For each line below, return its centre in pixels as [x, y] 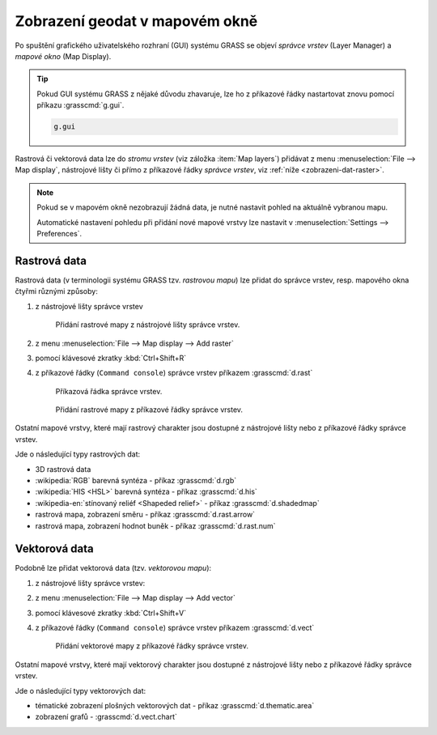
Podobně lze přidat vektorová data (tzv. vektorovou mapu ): [113, 568]
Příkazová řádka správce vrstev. [109, 391]
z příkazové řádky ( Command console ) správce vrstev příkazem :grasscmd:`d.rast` [174, 373]
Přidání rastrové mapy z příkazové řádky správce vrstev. [149, 410]
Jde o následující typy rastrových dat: [78, 454]
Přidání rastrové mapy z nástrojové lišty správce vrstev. [148, 325]
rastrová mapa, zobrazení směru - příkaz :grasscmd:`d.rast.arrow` [145, 515]
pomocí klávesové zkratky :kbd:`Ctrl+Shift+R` [111, 358]
